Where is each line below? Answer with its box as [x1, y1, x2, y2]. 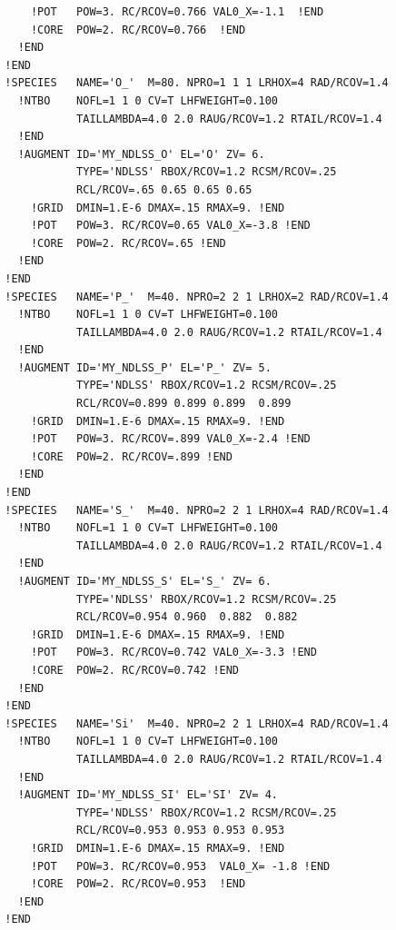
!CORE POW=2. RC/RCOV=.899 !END [30, 450, 233, 463]
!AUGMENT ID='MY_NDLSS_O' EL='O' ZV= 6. [17, 147, 265, 161]
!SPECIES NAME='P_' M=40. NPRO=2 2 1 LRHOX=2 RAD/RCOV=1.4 [5, 290, 389, 303]
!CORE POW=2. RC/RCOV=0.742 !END [30, 663, 240, 677]
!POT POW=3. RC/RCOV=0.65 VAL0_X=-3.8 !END [30, 219, 311, 232]
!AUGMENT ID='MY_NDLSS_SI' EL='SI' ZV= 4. [17, 788, 278, 802]
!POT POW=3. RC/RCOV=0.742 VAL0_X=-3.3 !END [30, 646, 317, 659]
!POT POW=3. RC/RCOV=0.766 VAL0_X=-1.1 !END [30, 5, 324, 18]
